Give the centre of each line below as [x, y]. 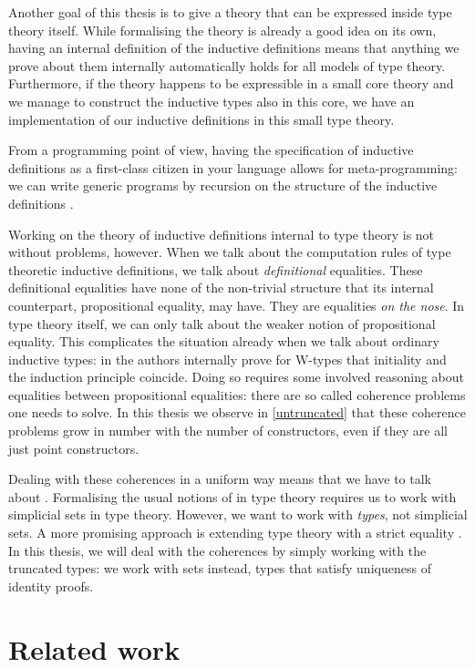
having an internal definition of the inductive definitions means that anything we [234, 48]
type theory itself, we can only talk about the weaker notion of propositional [222, 323]
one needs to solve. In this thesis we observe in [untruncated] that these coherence [237, 412]
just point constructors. [74, 448]
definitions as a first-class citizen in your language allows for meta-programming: [233, 167]
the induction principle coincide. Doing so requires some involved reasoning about [237, 377]
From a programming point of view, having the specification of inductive [211, 150]
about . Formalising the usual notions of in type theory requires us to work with [232, 496]
